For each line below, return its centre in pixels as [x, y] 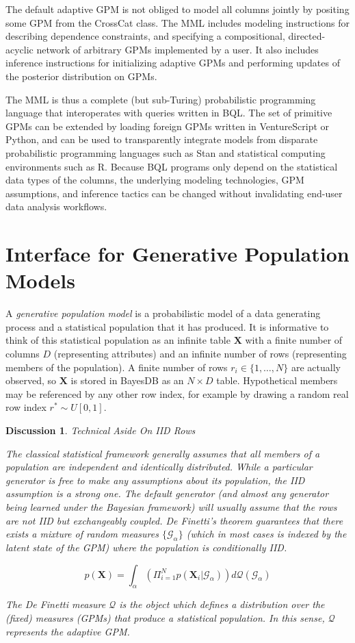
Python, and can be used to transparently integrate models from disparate [162, 139]
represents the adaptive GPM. [68, 631]
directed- [307, 36]
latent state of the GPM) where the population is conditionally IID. [146, 547]
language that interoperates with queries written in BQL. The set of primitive [169, 113]
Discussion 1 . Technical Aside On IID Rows [101, 430]
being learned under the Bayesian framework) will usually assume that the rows [171, 506]
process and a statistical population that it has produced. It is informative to [167, 326]
